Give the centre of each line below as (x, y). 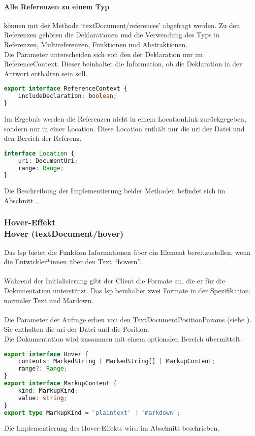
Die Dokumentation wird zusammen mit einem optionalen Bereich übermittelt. (123, 338)
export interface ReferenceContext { (66, 89)
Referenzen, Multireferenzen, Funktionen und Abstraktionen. (96, 44)
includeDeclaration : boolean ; (67, 96)
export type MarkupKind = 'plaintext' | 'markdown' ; (92, 413)
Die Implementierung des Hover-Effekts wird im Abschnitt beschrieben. (112, 428)
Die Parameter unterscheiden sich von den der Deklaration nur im (103, 54)
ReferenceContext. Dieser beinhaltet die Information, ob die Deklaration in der (123, 64)
